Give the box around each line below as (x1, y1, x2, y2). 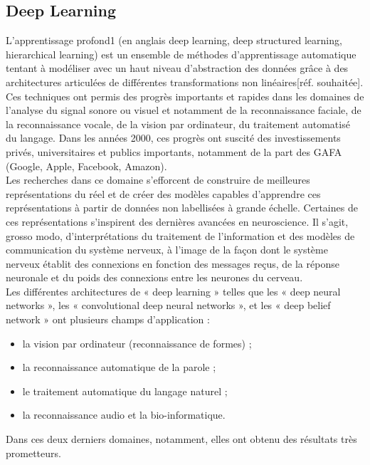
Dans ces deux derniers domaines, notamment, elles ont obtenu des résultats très (6, 432, 357, 446)
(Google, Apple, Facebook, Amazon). (6, 158, 167, 173)
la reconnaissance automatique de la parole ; (22, 360, 216, 375)
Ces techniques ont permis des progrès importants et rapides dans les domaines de (6, 88, 364, 103)
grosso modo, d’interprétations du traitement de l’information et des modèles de (6, 228, 355, 243)
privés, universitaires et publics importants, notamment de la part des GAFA (6, 144, 342, 159)
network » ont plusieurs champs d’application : (6, 312, 210, 327)
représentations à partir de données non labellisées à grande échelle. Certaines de (6, 200, 358, 215)
